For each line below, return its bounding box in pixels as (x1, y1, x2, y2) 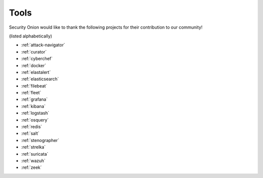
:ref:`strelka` (21, 144, 46, 150)
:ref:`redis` (21, 124, 42, 130)
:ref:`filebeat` (21, 83, 47, 89)
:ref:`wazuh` (21, 158, 46, 163)
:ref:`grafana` (21, 96, 48, 102)
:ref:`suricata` (21, 151, 49, 157)
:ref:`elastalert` (21, 69, 51, 75)
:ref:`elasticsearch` (21, 76, 59, 82)
